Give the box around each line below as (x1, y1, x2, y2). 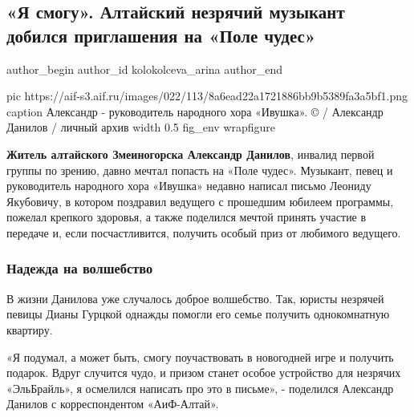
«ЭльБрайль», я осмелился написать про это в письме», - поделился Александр (6, 379, 394, 396)
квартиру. (6, 321, 53, 338)
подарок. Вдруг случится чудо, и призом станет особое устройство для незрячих (6, 364, 401, 381)
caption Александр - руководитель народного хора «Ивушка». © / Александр (6, 103, 384, 119)
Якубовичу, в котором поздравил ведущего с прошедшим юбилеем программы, (6, 192, 394, 209)
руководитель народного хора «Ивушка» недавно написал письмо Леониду (6, 177, 371, 194)
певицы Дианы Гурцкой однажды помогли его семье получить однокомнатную (6, 306, 390, 322)
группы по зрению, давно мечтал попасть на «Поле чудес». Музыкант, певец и (6, 161, 393, 178)
